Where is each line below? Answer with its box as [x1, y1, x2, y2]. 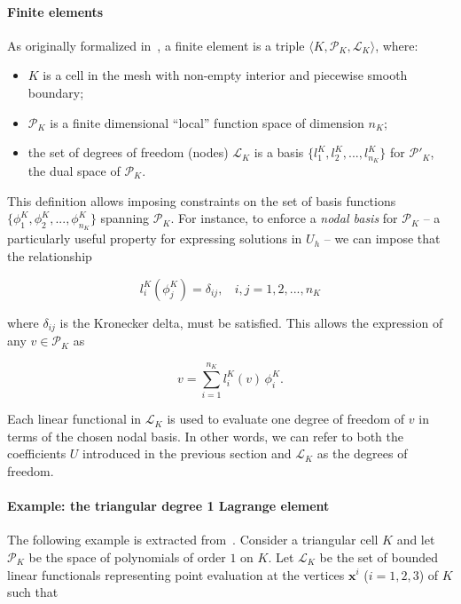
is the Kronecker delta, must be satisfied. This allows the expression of [59, 313, 443, 331]
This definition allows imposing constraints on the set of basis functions [7, 191, 396, 210]
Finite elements [7, 2, 104, 20]
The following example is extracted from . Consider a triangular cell [7, 530, 379, 549]
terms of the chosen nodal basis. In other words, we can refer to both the [7, 426, 403, 445]
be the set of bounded [319, 547, 439, 566]
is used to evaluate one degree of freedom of [167, 409, 405, 428]
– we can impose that [324, 229, 441, 248]
